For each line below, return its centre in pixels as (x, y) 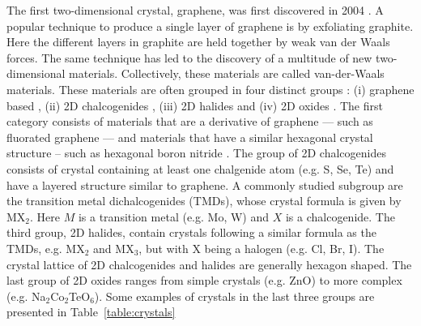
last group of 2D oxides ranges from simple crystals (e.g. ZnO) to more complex (204, 280)
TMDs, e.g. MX (46, 248)
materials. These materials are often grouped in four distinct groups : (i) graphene (210, 89)
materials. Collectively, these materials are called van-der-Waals (227, 73)
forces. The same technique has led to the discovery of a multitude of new (189, 57)
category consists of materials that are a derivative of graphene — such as (190, 121)
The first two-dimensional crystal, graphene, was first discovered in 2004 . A (195, 10)
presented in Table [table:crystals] (91, 312)
